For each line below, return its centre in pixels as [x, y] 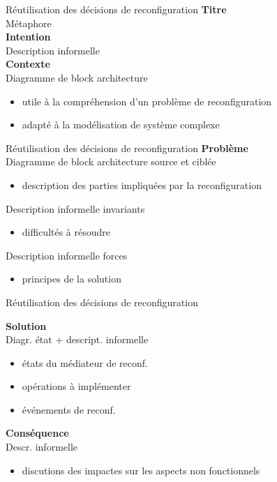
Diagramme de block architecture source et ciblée [111, 161]
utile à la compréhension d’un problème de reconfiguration [147, 101]
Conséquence [37, 433]
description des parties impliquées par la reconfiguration [142, 184]
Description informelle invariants [75, 208]
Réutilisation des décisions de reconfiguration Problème [127, 148]
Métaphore [29, 23]
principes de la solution [72, 279]
